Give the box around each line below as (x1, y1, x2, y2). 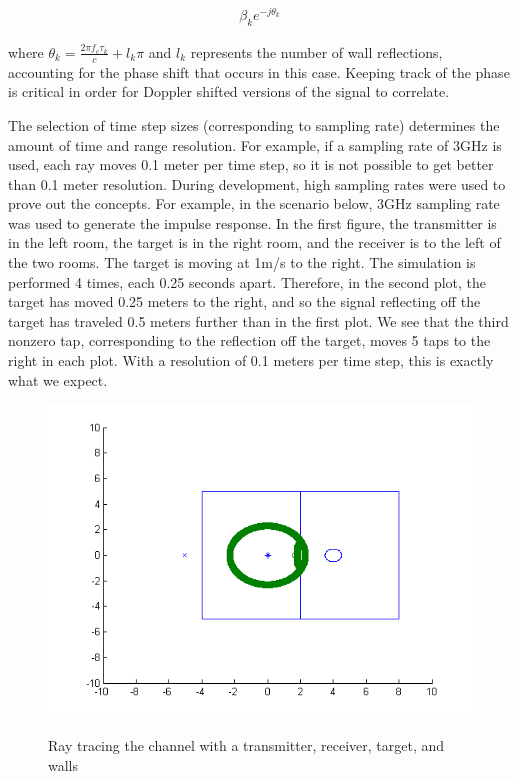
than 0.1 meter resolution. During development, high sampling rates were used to (8, 173, 506, 194)
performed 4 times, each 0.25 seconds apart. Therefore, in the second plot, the (8, 271, 487, 292)
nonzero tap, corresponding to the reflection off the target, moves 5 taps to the (8, 330, 491, 351)
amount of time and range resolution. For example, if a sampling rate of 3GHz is (8, 134, 502, 155)
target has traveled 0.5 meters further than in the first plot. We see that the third (8, 310, 509, 331)
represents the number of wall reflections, (190, 41, 443, 62)
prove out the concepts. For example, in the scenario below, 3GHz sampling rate (8, 193, 500, 214)
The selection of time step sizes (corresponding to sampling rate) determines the (8, 114, 500, 135)
